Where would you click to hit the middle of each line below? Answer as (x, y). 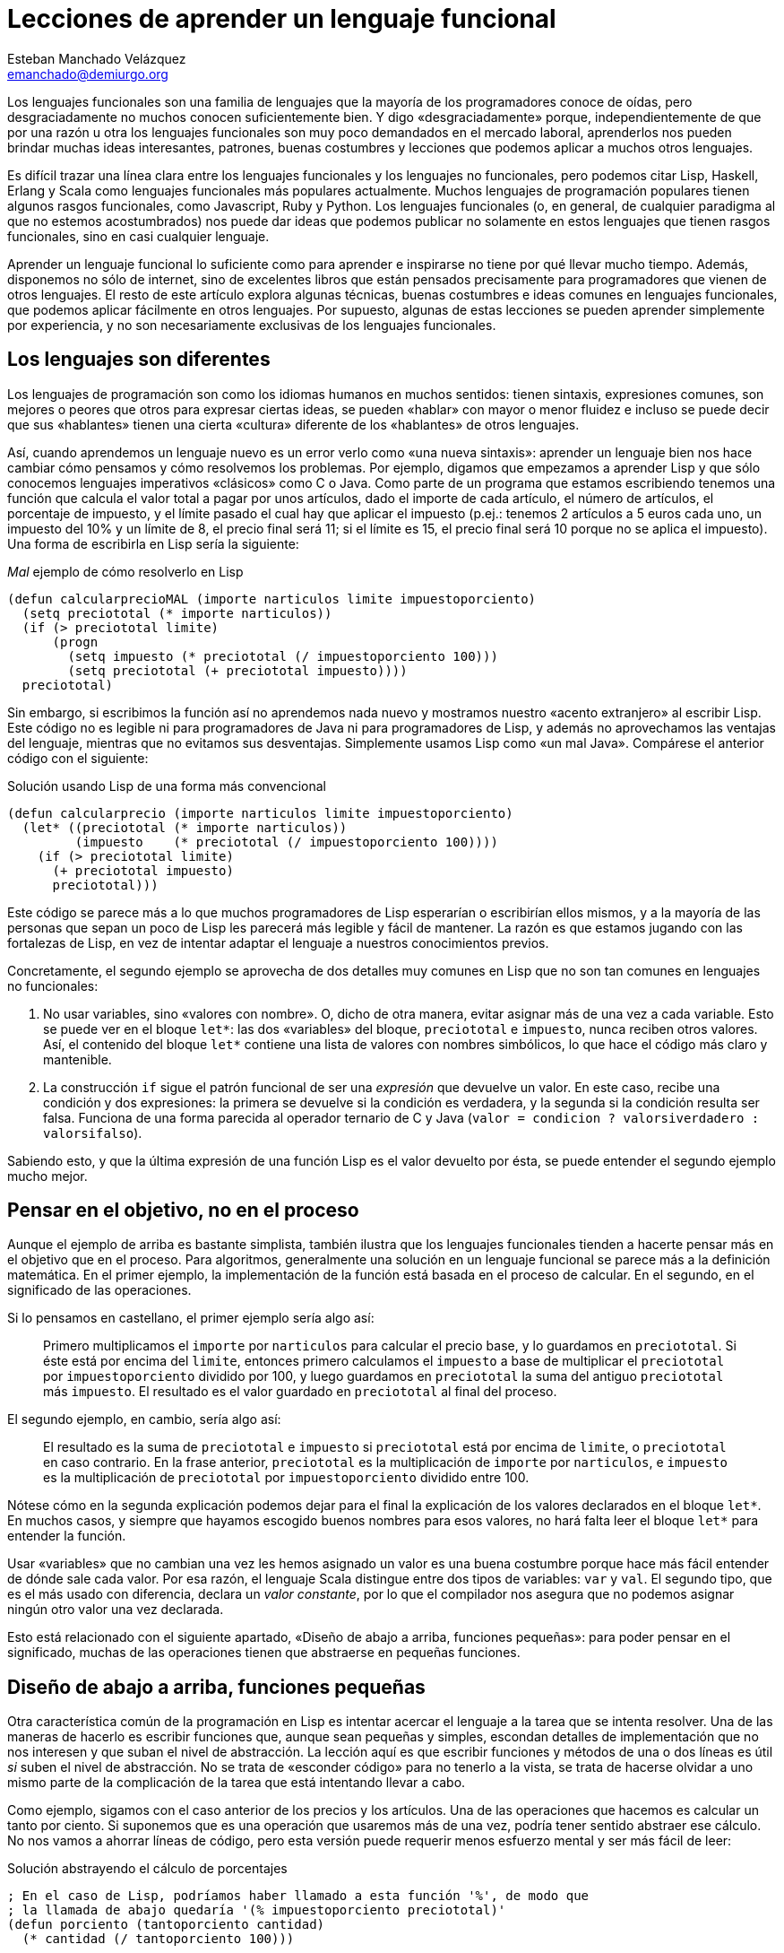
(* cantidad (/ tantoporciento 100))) (158, 1939)
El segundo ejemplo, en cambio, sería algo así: (144, 1419)
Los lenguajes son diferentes (139, 360)
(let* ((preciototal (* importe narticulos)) (185, 827)
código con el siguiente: (78, 758)
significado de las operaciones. (99, 1290)
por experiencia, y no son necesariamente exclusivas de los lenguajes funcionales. (252, 325)
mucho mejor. (47, 1176)
